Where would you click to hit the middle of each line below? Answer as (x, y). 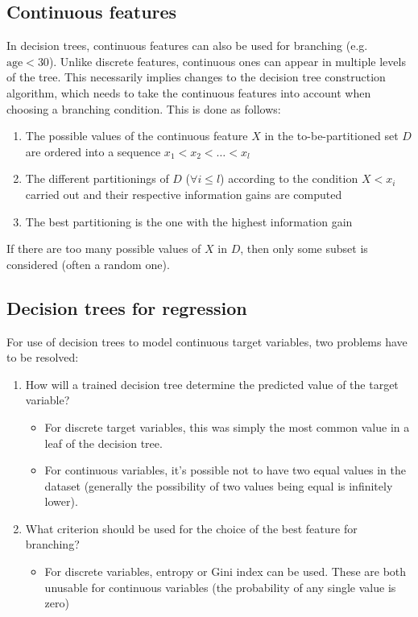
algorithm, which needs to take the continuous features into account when (189, 92)
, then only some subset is (304, 248)
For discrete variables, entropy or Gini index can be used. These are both (226, 571)
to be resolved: (43, 357)
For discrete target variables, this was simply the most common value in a (227, 427)
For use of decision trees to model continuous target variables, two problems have (207, 341)
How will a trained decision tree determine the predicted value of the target (212, 384)
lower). (61, 501)
